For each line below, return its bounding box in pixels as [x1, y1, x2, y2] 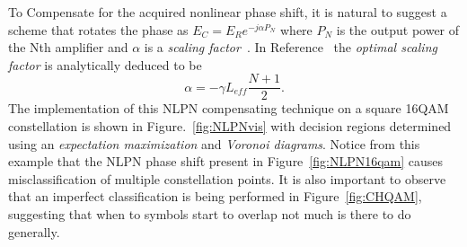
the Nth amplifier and [8, 38, 128, 57]
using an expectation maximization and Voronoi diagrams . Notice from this [8, 134, 420, 153]
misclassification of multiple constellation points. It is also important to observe [8, 169, 446, 188]
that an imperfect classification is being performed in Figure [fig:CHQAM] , [8, 187, 422, 206]
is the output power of [336, 20, 460, 39]
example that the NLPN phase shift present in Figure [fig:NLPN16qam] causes [8, 152, 444, 171]
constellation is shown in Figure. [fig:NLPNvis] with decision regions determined [8, 117, 452, 136]
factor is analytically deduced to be [8, 55, 202, 74]
